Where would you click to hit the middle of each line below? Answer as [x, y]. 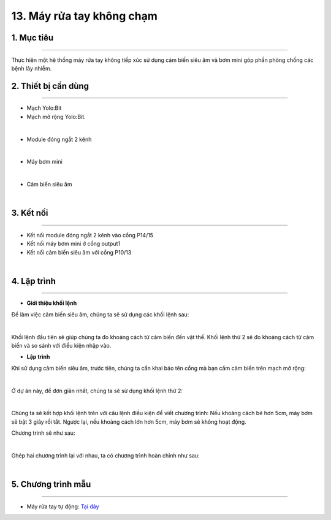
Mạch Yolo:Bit [44, 108]
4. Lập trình [34, 281]
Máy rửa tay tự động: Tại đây [63, 507]
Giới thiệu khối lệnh [52, 303]
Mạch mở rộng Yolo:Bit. [56, 117]
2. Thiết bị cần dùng [50, 86]
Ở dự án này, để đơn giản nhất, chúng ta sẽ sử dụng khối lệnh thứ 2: [97, 391]
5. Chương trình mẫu [51, 484]
